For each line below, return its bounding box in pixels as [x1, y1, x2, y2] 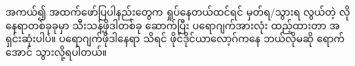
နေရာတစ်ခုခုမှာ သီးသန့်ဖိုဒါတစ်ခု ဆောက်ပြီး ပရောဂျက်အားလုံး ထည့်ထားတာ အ [6, 18, 340, 32]
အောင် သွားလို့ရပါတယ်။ [6, 44, 107, 59]
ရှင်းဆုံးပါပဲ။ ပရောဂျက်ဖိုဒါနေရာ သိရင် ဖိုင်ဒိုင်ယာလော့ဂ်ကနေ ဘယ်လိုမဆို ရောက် [6, 31, 345, 46]
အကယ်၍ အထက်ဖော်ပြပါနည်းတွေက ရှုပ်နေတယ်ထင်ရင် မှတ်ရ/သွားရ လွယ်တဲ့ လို [6, 5, 350, 18]
